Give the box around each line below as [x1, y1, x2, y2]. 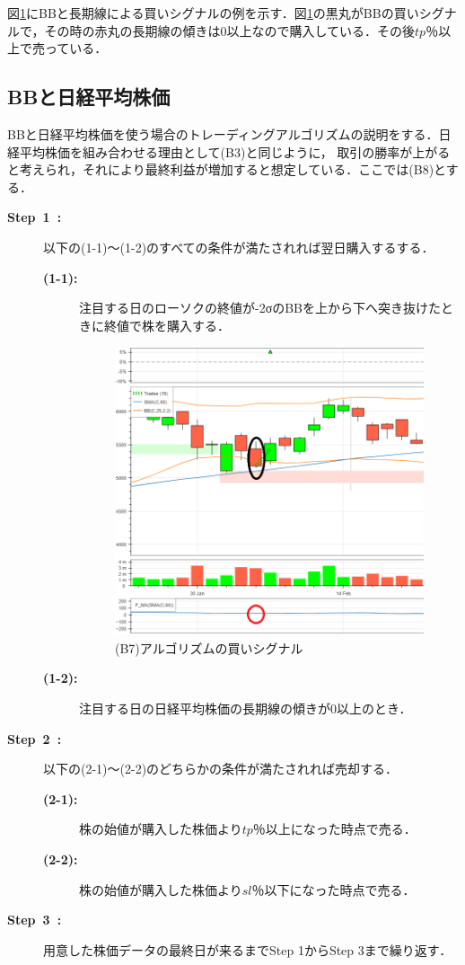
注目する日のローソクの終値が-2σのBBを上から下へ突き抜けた [79, 298, 442, 317]
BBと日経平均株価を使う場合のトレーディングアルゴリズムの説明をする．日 [7, 124, 452, 143]
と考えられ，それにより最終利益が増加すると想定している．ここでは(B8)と [7, 160, 446, 179]
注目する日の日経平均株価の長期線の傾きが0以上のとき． [79, 699, 412, 718]
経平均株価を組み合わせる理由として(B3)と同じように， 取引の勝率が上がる [7, 142, 451, 161]
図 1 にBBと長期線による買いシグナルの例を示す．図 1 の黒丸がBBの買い [7, 4, 419, 22]
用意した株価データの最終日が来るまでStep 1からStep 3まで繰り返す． [43, 940, 452, 959]
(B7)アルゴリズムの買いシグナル [115, 638, 303, 657]
